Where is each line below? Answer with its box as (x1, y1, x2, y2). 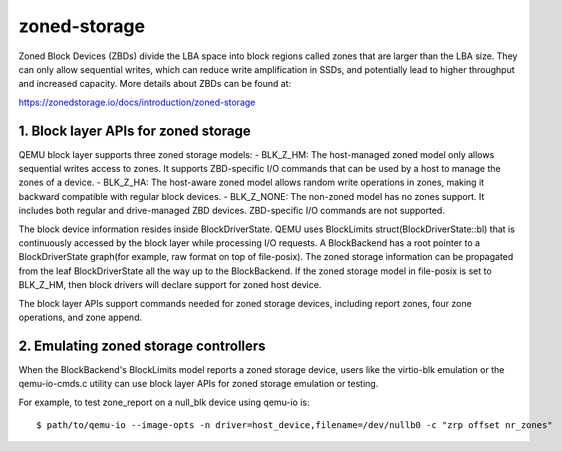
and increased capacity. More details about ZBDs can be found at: (18, 78, 292, 90)
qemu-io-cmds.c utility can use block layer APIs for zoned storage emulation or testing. (18, 378, 379, 390)
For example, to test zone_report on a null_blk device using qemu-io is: (18, 396, 310, 408)
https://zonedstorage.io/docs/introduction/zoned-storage (18, 96, 256, 108)
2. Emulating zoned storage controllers (18, 337, 266, 354)
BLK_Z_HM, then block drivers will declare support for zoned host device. (18, 279, 322, 291)
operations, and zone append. (18, 311, 143, 323)
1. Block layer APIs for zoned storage (18, 122, 252, 139)
